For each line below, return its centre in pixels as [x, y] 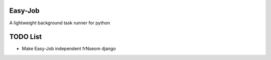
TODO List [26, 37]
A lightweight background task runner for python [60, 23]
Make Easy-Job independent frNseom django [69, 49]
